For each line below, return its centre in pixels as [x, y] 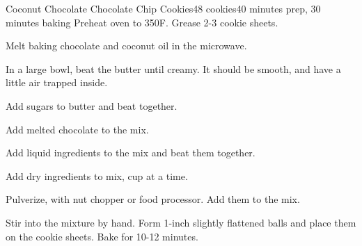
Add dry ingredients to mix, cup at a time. [97, 175]
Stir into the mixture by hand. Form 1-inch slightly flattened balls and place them [181, 222]
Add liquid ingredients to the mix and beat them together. [131, 153]
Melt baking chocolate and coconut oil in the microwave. [126, 46]
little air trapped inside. [57, 82]
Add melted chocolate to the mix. [77, 129]
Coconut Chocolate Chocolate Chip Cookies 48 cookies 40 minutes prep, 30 [163, 8]
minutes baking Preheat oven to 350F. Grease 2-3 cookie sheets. [142, 22]
